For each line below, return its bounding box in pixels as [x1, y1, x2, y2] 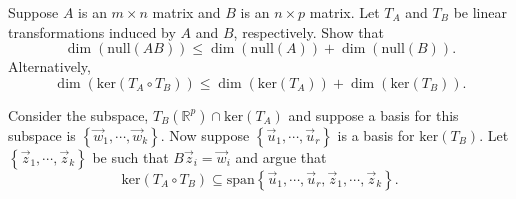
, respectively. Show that [233, 21, 384, 42]
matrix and [152, 2, 221, 22]
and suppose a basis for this [288, 104, 459, 125]
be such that [92, 146, 169, 167]
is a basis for [337, 124, 415, 145]
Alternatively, [8, 56, 91, 77]
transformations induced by [8, 21, 176, 42]
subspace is [8, 124, 76, 145]
